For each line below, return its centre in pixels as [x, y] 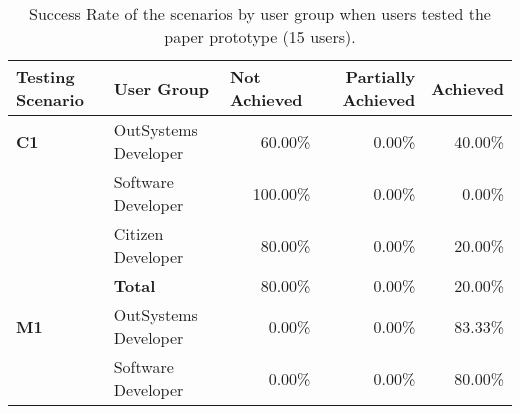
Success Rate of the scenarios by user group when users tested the [260, 13]
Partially [380, 76]
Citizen [138, 233]
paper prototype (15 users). [260, 36]
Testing [45, 76]
